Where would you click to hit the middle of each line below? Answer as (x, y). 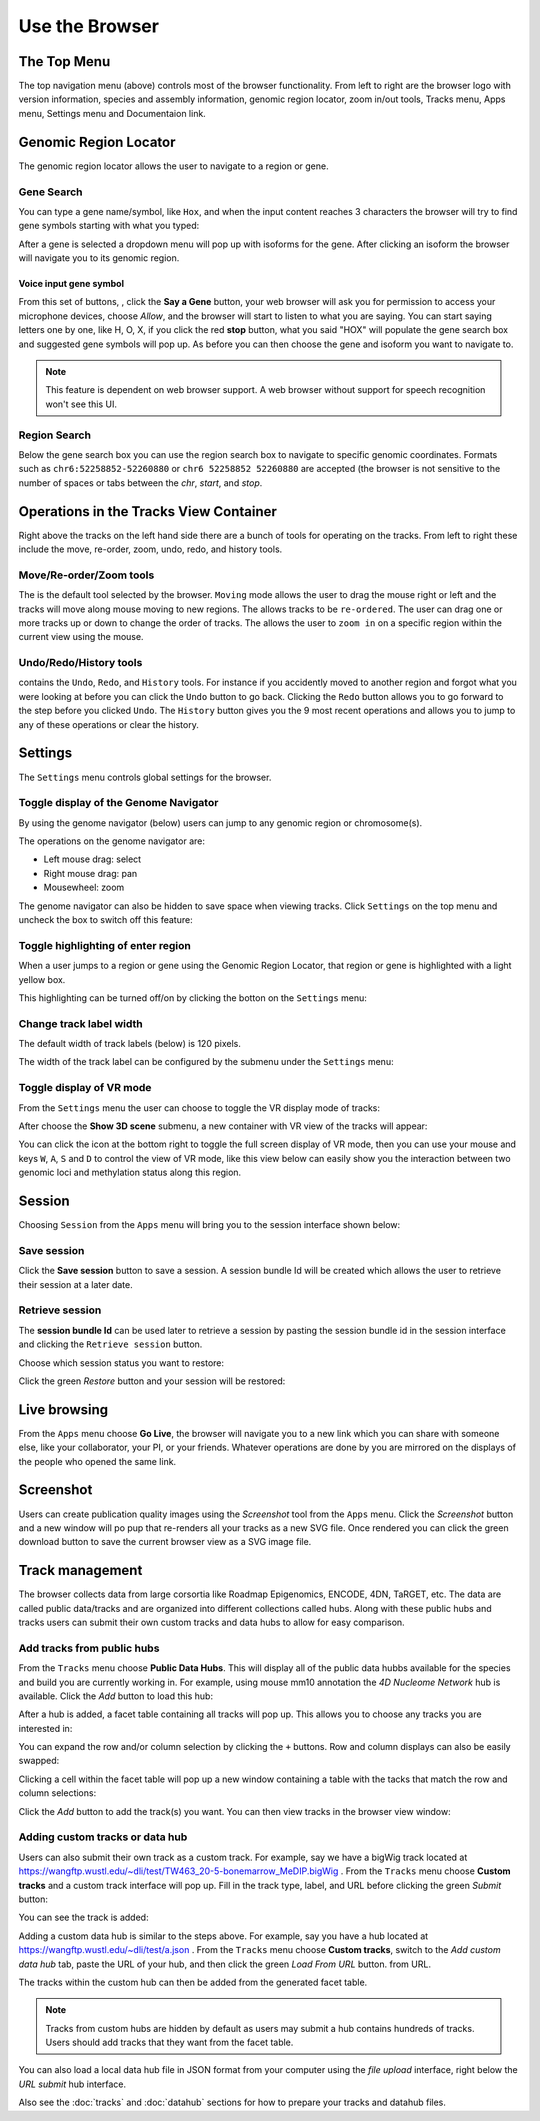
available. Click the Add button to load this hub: (116, 1696)
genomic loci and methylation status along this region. (130, 1172)
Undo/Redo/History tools (80, 663)
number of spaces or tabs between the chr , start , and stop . (140, 482)
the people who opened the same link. (97, 1461)
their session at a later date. (76, 1284)
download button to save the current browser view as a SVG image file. (165, 1542)
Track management (80, 1570)
